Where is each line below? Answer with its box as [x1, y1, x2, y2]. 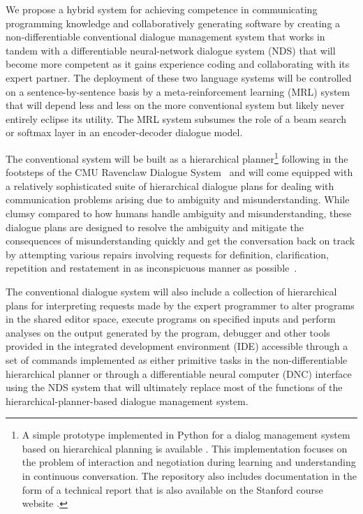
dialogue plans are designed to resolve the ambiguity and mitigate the [6, 219, 304, 234]
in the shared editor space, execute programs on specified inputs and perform [6, 311, 336, 326]
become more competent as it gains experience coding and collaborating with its [6, 57, 350, 71]
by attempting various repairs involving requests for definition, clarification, [6, 247, 329, 261]
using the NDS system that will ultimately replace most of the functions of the [6, 380, 343, 395]
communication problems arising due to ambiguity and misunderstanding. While [6, 192, 350, 207]
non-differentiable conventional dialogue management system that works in [6, 29, 325, 44]
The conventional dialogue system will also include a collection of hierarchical [6, 284, 337, 298]
